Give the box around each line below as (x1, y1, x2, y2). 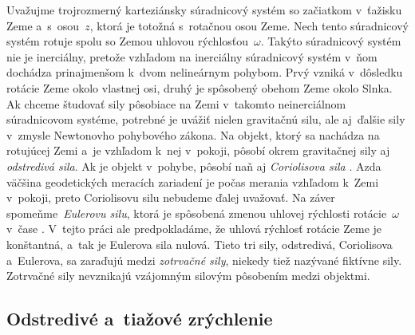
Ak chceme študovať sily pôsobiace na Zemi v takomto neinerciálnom (6, 95, 346, 112)
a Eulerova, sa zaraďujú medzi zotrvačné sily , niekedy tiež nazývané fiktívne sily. (6, 251, 402, 268)
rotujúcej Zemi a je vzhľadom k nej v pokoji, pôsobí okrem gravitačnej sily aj (6, 142, 390, 159)
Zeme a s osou (6, 17, 80, 33)
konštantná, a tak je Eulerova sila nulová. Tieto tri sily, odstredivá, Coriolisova (6, 235, 393, 252)
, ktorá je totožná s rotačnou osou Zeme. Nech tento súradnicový (89, 17, 409, 33)
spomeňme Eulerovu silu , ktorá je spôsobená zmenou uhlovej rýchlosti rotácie (6, 204, 387, 221)
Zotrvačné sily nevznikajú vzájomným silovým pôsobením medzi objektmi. (6, 267, 370, 284)
